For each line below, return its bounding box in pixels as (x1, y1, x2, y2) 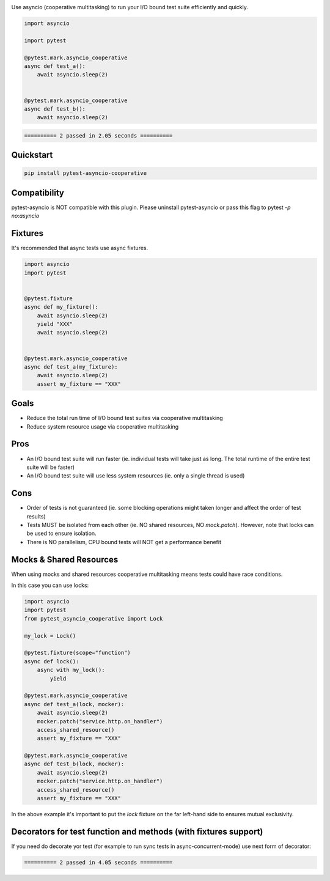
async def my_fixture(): (24, 303, 99, 311)
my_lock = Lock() (24, 632, 76, 639)
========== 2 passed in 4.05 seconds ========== (24, 859, 173, 866)
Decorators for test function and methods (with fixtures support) (11, 826, 263, 837)
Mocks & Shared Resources (11, 554, 119, 565)
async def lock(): (24, 658, 79, 665)
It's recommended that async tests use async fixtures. (11, 245, 148, 252)
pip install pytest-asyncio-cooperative (24, 170, 147, 177)
